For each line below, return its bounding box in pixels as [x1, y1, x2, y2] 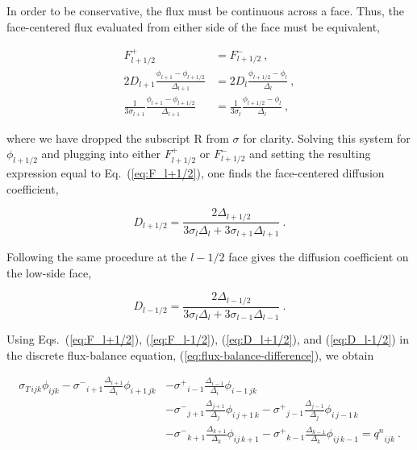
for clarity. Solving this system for [243, 129, 411, 146]
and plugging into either [41, 145, 161, 162]
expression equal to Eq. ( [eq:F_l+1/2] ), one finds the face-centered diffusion [6, 164, 385, 181]
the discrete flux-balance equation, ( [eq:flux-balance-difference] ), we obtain [6, 346, 374, 363]
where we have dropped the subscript [6, 129, 190, 146]
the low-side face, [6, 264, 92, 281]
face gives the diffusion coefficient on [228, 248, 409, 265]
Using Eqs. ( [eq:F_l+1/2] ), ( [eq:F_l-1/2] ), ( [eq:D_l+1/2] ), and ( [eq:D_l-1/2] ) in [6, 331, 410, 348]
